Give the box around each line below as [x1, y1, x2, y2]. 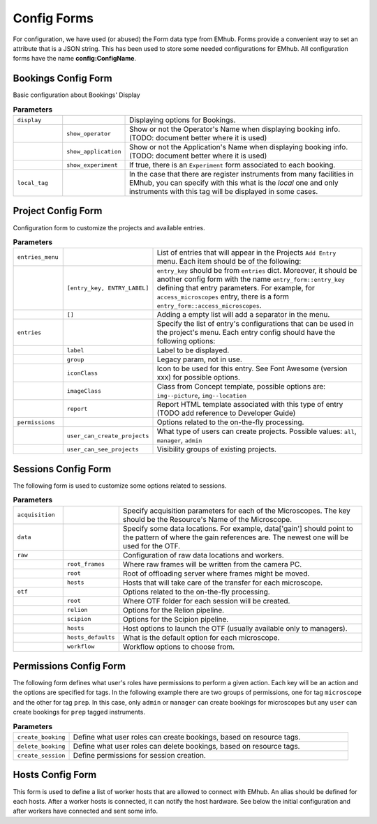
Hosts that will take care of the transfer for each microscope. [122, 578, 323, 587]
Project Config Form [13, 205, 103, 217]
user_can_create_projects [66, 432, 149, 440]
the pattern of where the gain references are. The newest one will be [122, 532, 349, 542]
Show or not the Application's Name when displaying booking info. [129, 142, 348, 151]
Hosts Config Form [13, 769, 97, 781]
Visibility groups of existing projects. [156, 444, 277, 454]
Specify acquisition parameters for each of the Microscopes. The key [122, 506, 350, 516]
